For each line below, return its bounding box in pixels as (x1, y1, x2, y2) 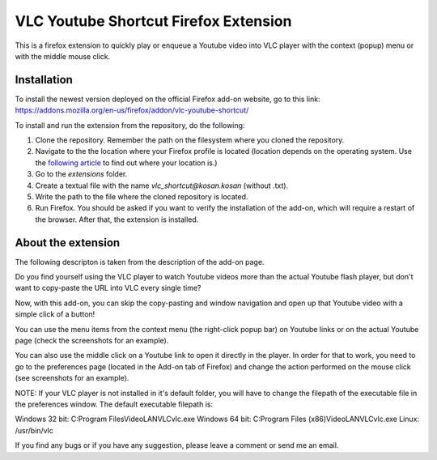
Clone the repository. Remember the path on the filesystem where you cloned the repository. (35, 135, 345, 145)
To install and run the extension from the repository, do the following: (15, 120, 245, 130)
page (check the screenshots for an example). (15, 336, 169, 345)
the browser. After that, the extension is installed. (35, 215, 199, 224)
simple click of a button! (15, 309, 95, 319)
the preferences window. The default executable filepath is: (15, 399, 214, 409)
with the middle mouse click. (15, 51, 111, 61)
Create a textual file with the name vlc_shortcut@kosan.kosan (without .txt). (35, 181, 289, 190)
